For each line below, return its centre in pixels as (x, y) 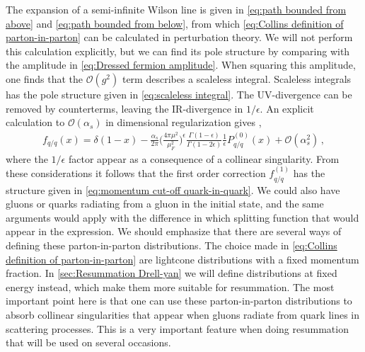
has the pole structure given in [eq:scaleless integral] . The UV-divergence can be (179, 94)
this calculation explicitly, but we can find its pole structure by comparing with (178, 51)
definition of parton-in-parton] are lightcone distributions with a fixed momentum (182, 259)
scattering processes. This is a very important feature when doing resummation (177, 328)
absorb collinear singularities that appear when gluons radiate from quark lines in (183, 314)
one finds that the (44, 78)
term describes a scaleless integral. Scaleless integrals (237, 78)
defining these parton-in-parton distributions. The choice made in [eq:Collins (172, 245)
